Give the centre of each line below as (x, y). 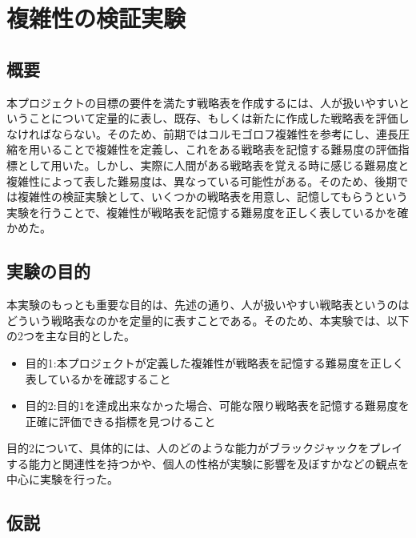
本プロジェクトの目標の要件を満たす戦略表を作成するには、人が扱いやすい (202, 102)
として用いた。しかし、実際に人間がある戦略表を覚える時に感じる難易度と (213, 165)
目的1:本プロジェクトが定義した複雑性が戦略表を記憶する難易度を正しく (214, 362)
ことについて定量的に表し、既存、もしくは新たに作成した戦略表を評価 (213, 118)
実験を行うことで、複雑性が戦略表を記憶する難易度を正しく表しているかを (202, 212)
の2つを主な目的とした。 (71, 336)
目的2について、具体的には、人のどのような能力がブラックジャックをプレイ (205, 448)
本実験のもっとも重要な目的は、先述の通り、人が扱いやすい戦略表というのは (208, 305)
